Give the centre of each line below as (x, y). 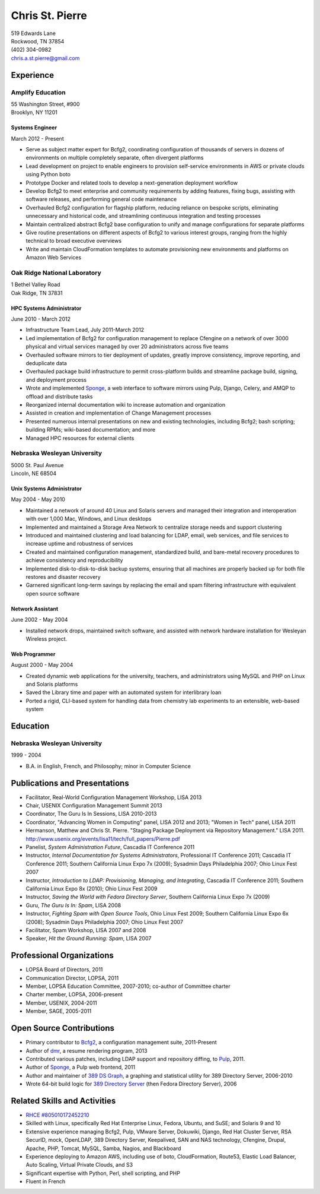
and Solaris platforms (52, 684)
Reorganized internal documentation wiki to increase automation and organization (126, 404)
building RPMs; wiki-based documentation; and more (91, 430)
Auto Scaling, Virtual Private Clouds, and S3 (79, 1165)
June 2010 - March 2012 (41, 319)
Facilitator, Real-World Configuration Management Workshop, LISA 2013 (114, 797)
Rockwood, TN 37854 (38, 41)
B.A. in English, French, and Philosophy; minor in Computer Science (108, 766)
